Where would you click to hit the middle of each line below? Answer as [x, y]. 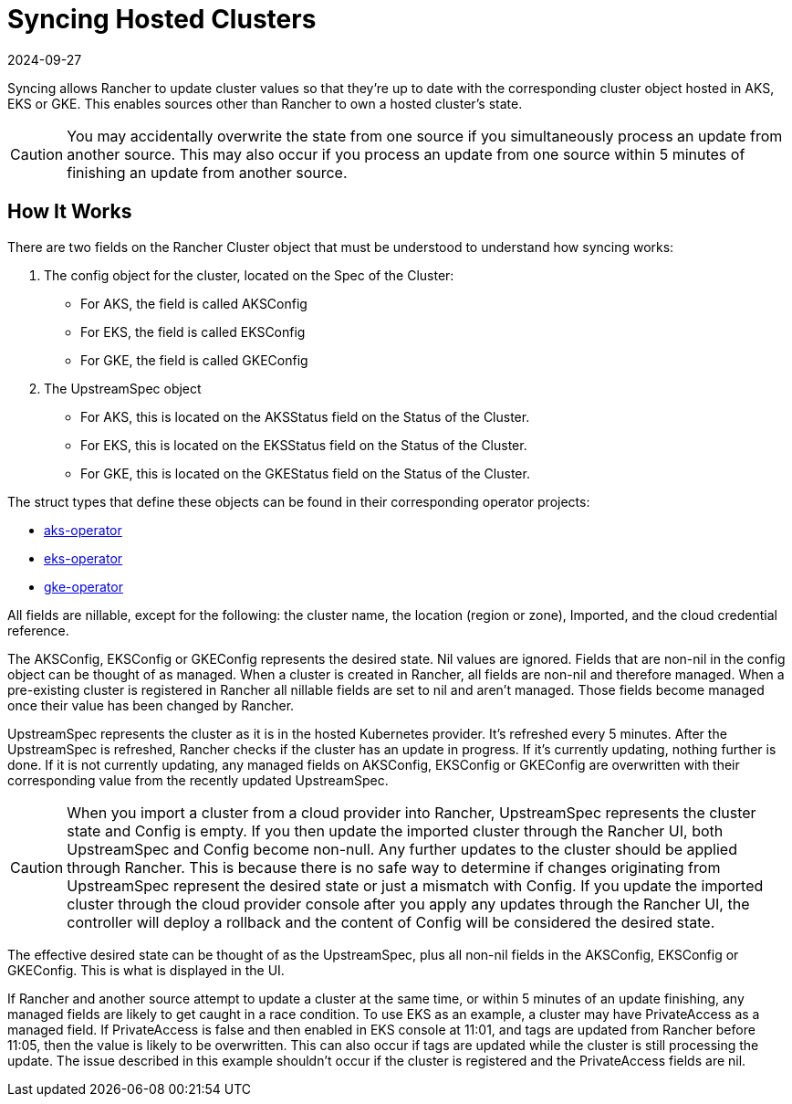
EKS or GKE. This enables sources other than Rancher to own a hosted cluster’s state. [265, 103]
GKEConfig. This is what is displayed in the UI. [146, 970]
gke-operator [83, 586]
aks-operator [83, 530]
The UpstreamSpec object [123, 388]
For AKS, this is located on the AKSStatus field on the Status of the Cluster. [305, 416]
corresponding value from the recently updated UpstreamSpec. [198, 780]
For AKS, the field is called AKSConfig [194, 303]
